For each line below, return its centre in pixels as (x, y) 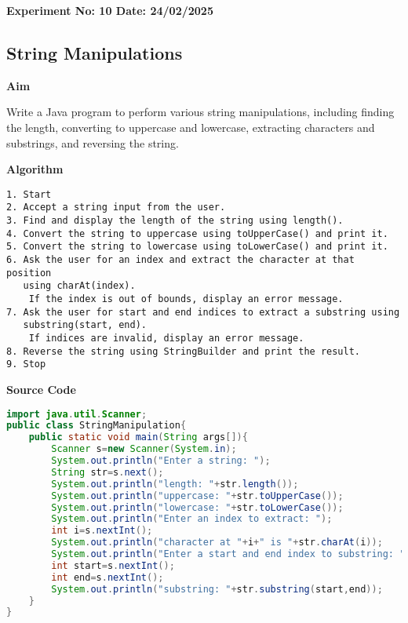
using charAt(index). (79, 286)
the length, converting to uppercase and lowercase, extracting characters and (191, 127)
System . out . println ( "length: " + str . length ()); (175, 484)
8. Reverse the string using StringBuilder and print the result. (184, 351)
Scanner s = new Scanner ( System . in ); (144, 449)
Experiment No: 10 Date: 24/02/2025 (110, 10)
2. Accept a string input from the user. (116, 208)
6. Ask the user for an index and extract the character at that (180, 260)
